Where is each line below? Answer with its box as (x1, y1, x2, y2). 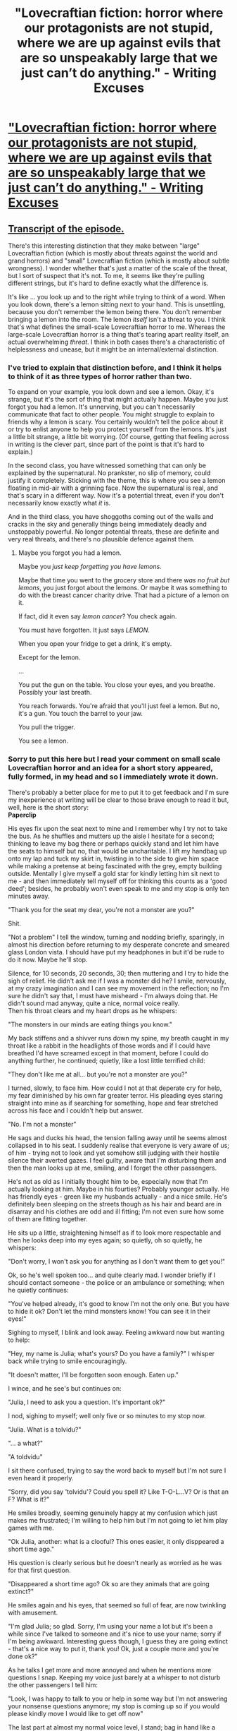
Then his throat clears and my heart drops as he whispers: (8, 1006, 178, 1014)
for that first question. (8, 1566, 71, 1574)
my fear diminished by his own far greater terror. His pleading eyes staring (8, 1091, 224, 1099)
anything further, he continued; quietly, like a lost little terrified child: (8, 1056, 206, 1065)
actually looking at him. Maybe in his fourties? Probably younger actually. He (8, 1185, 230, 1193)
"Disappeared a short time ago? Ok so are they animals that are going (8, 1579, 210, 1588)
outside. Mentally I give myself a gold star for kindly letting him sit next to (8, 869, 220, 878)
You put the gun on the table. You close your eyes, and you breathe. (18, 681, 215, 689)
